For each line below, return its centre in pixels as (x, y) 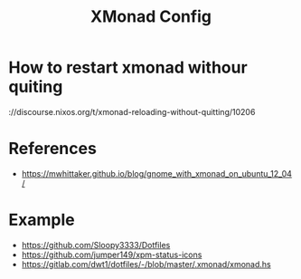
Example (42, 220)
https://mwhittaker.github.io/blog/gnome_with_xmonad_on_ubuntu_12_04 (157, 173)
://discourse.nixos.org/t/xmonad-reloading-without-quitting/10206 (132, 111)
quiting (36, 87)
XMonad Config (151, 17)
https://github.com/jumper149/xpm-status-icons (112, 255)
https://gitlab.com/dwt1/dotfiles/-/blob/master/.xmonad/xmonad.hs (146, 264)
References (52, 149)
